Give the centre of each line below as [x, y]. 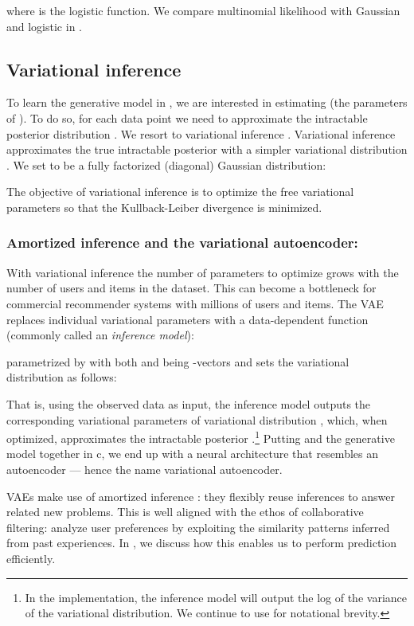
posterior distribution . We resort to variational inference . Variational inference [201, 133]
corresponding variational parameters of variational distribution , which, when [197, 419]
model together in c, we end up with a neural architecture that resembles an [192, 454]
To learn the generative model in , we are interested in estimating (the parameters [207, 102]
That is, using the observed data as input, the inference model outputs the [189, 403]
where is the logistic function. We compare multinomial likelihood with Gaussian [203, 10]
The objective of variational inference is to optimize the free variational [180, 192]
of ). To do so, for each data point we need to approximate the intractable [187, 117]
